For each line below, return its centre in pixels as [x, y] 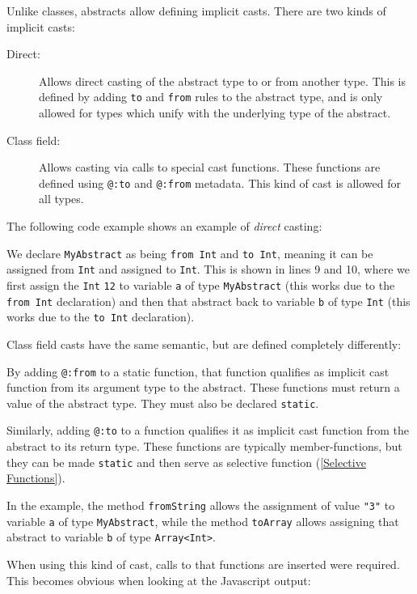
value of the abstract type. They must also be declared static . [163, 403]
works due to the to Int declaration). [101, 317]
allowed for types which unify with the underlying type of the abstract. [215, 113]
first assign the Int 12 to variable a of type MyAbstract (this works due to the [201, 284]
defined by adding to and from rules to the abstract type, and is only [211, 97]
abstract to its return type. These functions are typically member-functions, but [204, 446]
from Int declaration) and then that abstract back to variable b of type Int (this [208, 301]
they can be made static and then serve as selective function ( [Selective [186, 462]
